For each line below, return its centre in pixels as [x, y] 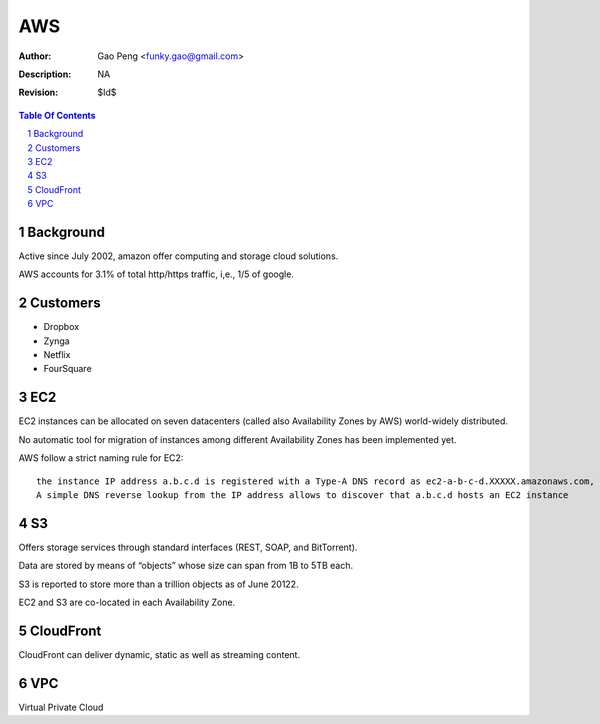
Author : [35, 56]
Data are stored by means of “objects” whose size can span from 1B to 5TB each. [186, 566]
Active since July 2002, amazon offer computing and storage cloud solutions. [178, 256]
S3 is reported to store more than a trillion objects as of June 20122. [158, 584]
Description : [45, 74]
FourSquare [67, 369]
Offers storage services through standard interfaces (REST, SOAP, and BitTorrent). [188, 547]
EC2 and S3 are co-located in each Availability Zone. [127, 602]
